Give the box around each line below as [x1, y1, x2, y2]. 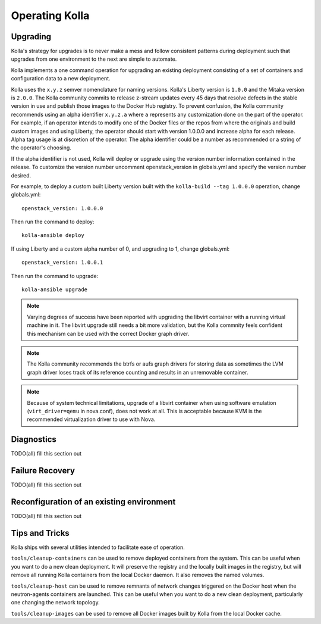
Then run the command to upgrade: [11, 272, 99, 279]
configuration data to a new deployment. [11, 75, 111, 82]
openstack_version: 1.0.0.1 [21, 259, 103, 266]
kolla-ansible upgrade [21, 286, 88, 293]
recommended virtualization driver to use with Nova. [27, 416, 156, 423]
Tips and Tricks [11, 528, 70, 538]
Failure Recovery [11, 466, 75, 476]
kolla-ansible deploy [21, 232, 84, 239]
